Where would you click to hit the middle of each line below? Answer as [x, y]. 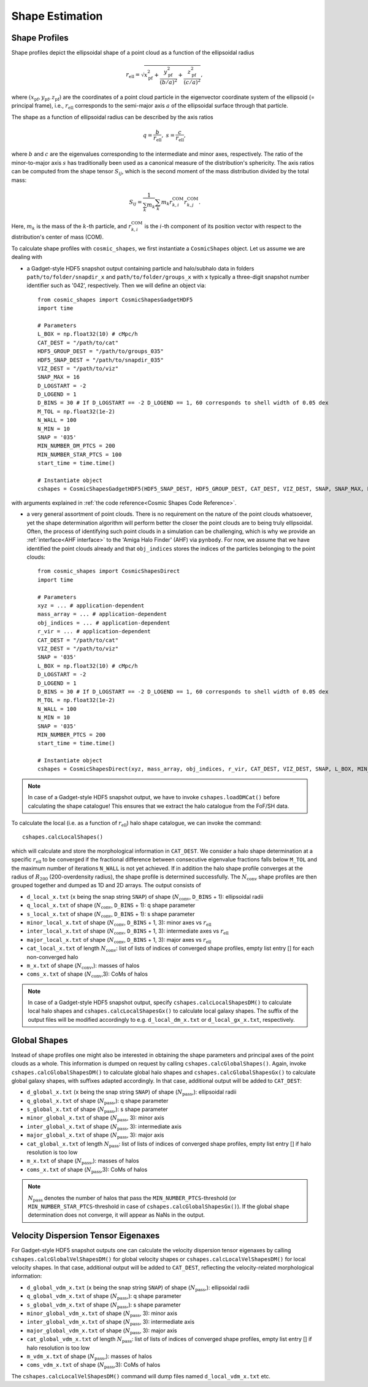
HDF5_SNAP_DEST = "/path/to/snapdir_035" [101, 360]
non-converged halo [52, 957]
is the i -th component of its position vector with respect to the [223, 226]
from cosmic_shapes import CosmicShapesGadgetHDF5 [115, 299]
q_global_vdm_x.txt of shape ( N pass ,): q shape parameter [104, 1297]
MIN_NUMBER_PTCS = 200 [72, 734]
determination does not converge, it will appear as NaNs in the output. [117, 1215]
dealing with [27, 257]
